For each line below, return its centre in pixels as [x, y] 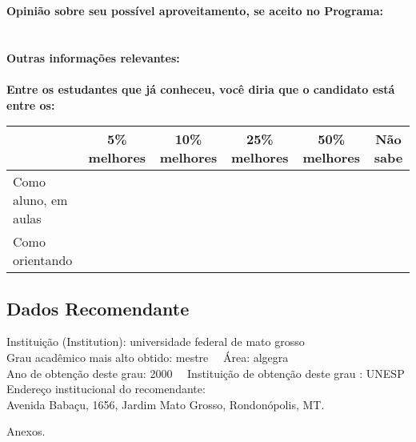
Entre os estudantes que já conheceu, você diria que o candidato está [201, 88]
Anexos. [26, 431]
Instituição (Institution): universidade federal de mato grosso [156, 342]
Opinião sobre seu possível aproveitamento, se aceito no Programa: [195, 10]
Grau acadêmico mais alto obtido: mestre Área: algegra [148, 357]
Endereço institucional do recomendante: [106, 389]
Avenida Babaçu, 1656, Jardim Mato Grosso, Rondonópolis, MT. [166, 404]
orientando [43, 260]
